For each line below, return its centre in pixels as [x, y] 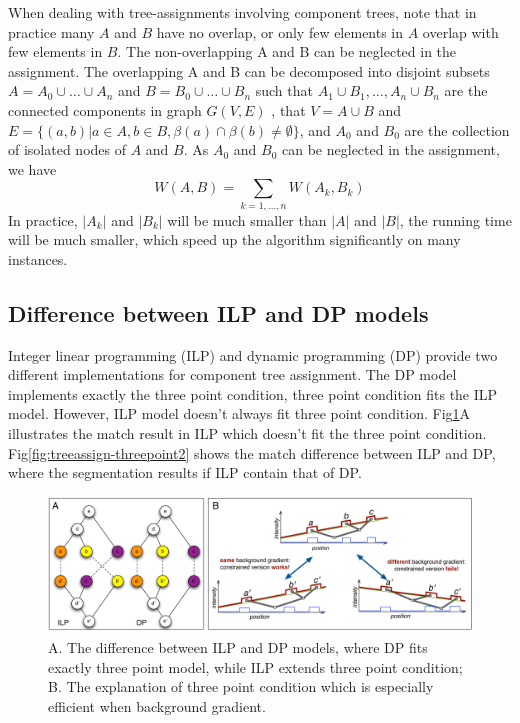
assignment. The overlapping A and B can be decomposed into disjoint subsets [249, 70]
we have [32, 168]
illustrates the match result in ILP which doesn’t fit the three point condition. [247, 433]
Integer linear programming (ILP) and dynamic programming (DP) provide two [253, 354]
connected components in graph [105, 109]
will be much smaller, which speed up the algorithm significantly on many [234, 239]
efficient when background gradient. [157, 705]
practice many [51, 31]
